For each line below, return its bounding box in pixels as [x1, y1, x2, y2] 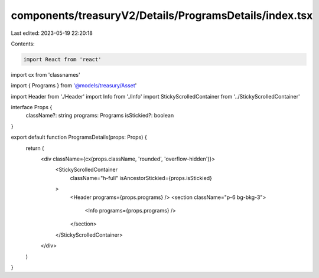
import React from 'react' [23, 56, 102, 63]
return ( [25, 145, 44, 152]
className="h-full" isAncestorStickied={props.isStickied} [70, 174, 212, 181]
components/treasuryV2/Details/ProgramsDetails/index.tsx [11, 9, 313, 22]
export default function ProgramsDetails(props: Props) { [11, 133, 147, 141]
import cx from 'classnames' [11, 71, 80, 78]
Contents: [11, 40, 35, 47]
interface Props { [11, 104, 53, 111]
